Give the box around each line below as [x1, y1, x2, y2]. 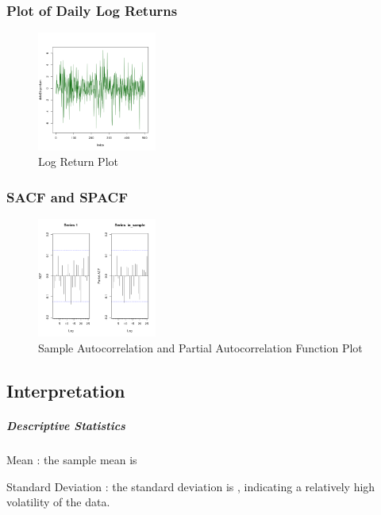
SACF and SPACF [6, 186, 129, 206]
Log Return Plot [38, 153, 118, 170]
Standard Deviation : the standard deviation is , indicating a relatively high [6, 478, 375, 494]
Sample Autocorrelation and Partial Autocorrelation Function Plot [38, 340, 363, 356]
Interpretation [6, 378, 125, 402]
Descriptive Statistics [6, 417, 125, 433]
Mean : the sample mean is [6, 451, 137, 467]
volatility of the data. [6, 494, 110, 510]
